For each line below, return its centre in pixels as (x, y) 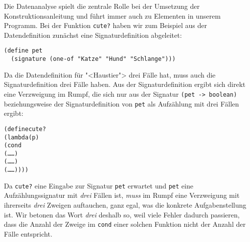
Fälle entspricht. (28, 233)
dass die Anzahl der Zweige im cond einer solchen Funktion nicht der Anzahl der (125, 224)
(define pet (23, 51)
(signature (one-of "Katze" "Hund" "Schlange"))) (93, 59)
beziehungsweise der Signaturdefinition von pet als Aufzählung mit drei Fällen (122, 103)
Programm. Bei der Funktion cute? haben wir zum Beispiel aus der (105, 25)
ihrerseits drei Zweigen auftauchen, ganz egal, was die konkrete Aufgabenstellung (125, 205)
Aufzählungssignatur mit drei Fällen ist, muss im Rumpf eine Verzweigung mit (122, 195)
